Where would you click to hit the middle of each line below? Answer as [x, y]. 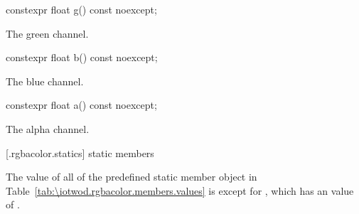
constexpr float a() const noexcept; [81, 105]
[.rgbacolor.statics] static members [80, 153]
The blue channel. [45, 81]
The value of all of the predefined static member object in [132, 177]
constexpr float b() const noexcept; [82, 57]
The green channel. [47, 33]
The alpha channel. [48, 128]
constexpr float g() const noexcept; [81, 9]
